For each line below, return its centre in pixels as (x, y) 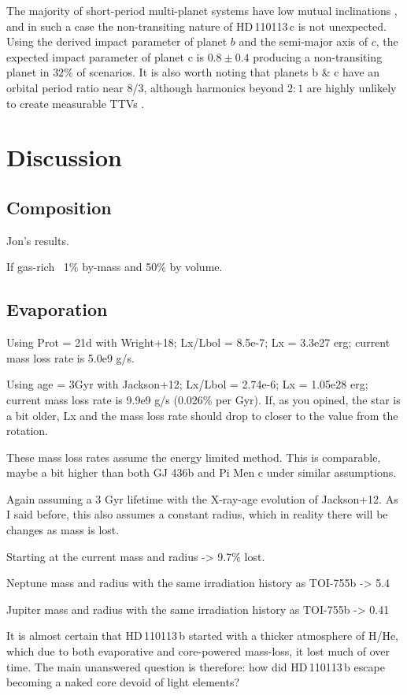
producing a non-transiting (318, 56)
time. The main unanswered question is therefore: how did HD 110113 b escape (196, 666)
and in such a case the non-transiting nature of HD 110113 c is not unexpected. (196, 26)
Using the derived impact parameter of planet (117, 41)
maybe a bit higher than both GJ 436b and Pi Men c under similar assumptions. (202, 472)
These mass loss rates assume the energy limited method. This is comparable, (194, 457)
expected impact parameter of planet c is (105, 56)
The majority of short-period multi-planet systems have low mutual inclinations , (202, 10)
